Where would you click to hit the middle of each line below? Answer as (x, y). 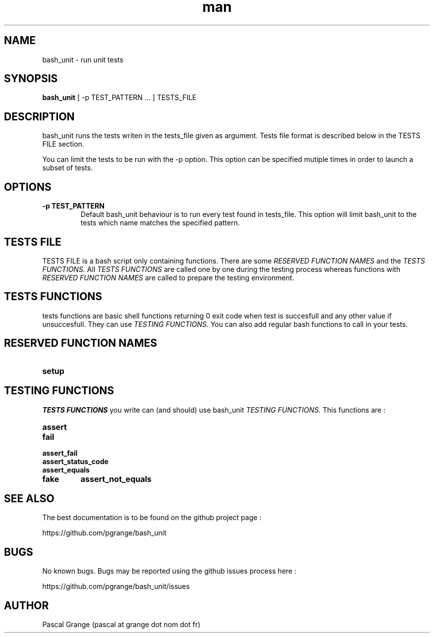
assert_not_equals (116, 479)
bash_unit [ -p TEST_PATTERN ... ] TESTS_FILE (119, 98)
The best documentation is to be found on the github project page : (152, 518)
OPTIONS (28, 187)
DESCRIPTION (39, 116)
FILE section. (63, 144)
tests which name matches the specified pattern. (160, 223)
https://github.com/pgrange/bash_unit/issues (116, 586)
